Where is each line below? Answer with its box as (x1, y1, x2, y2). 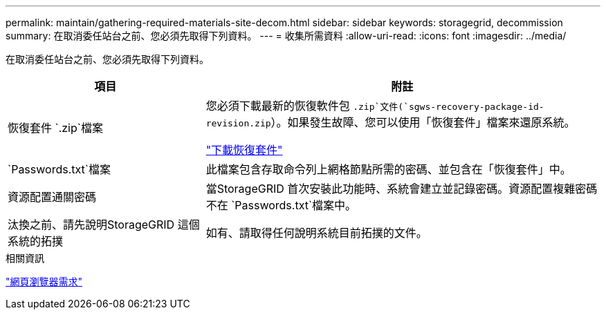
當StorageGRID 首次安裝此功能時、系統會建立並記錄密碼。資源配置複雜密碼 (205, 182, 598, 195)
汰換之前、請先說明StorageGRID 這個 (8, 218, 200, 231)
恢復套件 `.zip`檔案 (8, 121, 103, 135)
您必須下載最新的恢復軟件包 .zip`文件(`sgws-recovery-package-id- (205, 99, 544, 113)
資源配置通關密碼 (8, 190, 97, 204)
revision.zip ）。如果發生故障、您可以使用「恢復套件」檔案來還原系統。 (205, 115, 576, 129)
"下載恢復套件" (205, 143, 283, 157)
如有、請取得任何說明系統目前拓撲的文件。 (205, 226, 428, 240)
